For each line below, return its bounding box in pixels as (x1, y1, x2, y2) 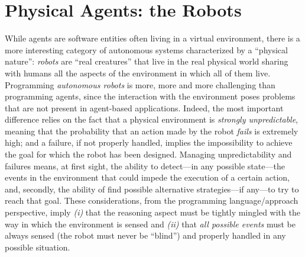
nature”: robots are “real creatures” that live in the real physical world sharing (5, 55, 288, 68)
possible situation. (5, 240, 70, 253)
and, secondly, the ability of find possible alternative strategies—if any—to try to (5, 182, 299, 195)
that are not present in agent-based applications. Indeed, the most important (5, 101, 284, 114)
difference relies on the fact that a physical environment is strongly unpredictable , (5, 113, 298, 126)
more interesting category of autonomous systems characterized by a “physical (5, 43, 288, 56)
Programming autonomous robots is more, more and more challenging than (5, 78, 275, 91)
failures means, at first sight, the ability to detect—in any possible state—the (5, 159, 285, 172)
